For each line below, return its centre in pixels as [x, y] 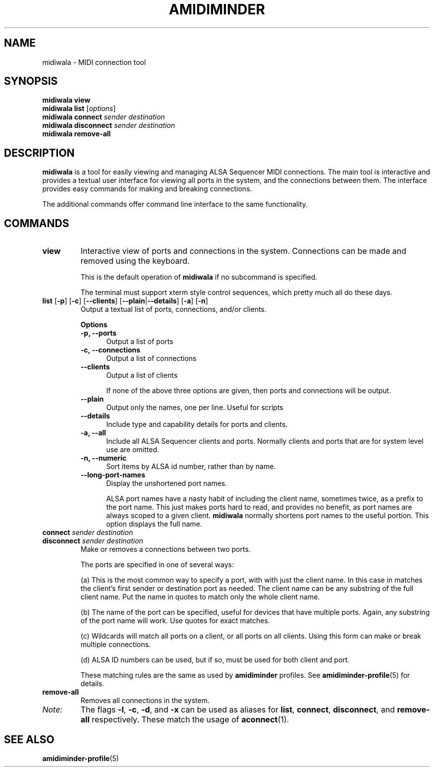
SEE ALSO [29, 739]
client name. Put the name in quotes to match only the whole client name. [200, 597]
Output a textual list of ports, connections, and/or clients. [173, 309]
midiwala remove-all [77, 134]
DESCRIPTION [39, 153]
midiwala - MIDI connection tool [94, 62]
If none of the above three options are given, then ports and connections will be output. [249, 391]
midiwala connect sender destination [104, 117]
